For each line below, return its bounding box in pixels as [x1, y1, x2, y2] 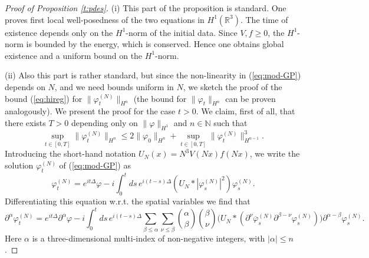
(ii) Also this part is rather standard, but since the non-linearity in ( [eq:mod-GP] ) [5, 69, 301, 81]
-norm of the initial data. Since [126, 26, 238, 38]
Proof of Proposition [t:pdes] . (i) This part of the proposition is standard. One [5, 2, 286, 14]
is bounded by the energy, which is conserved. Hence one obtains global [26, 38, 284, 50]
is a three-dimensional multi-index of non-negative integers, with [32, 231, 265, 244]
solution [5, 159, 34, 171]
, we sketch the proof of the [183, 80, 282, 92]
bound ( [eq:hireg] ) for [5, 92, 83, 104]
